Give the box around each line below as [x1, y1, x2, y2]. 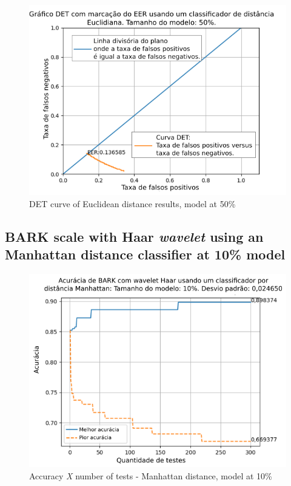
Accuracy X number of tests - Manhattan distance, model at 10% [29, 469, 272, 482]
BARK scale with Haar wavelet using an [5, 227, 264, 245]
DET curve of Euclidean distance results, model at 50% [29, 197, 236, 210]
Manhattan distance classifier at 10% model [5, 245, 286, 264]
